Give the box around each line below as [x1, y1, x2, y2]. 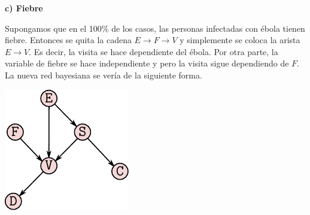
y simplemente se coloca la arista [180, 34, 300, 46]
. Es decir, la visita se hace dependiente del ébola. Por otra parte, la [29, 45, 278, 57]
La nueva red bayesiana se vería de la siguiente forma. [5, 68, 202, 81]
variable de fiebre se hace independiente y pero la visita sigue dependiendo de [5, 57, 289, 69]
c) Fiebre [5, 2, 43, 14]
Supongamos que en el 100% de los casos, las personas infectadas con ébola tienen [5, 22, 305, 34]
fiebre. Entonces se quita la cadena [5, 34, 132, 46]
